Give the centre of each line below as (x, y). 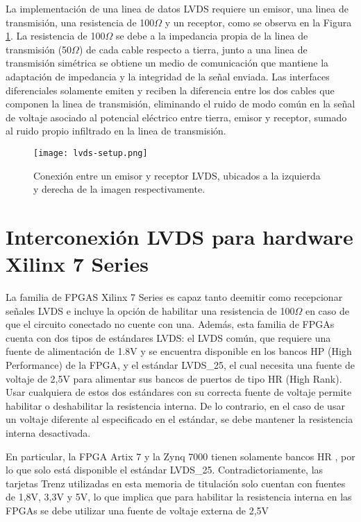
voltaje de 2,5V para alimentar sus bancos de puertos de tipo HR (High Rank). (174, 378)
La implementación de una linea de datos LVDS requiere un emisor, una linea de (177, 8)
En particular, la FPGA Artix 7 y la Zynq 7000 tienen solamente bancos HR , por (180, 456)
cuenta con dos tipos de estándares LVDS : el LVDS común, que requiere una (168, 337)
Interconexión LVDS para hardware (179, 236)
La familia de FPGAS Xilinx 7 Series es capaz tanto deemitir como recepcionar (174, 297)
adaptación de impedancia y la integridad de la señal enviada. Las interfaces (168, 76)
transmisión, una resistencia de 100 (80, 22)
